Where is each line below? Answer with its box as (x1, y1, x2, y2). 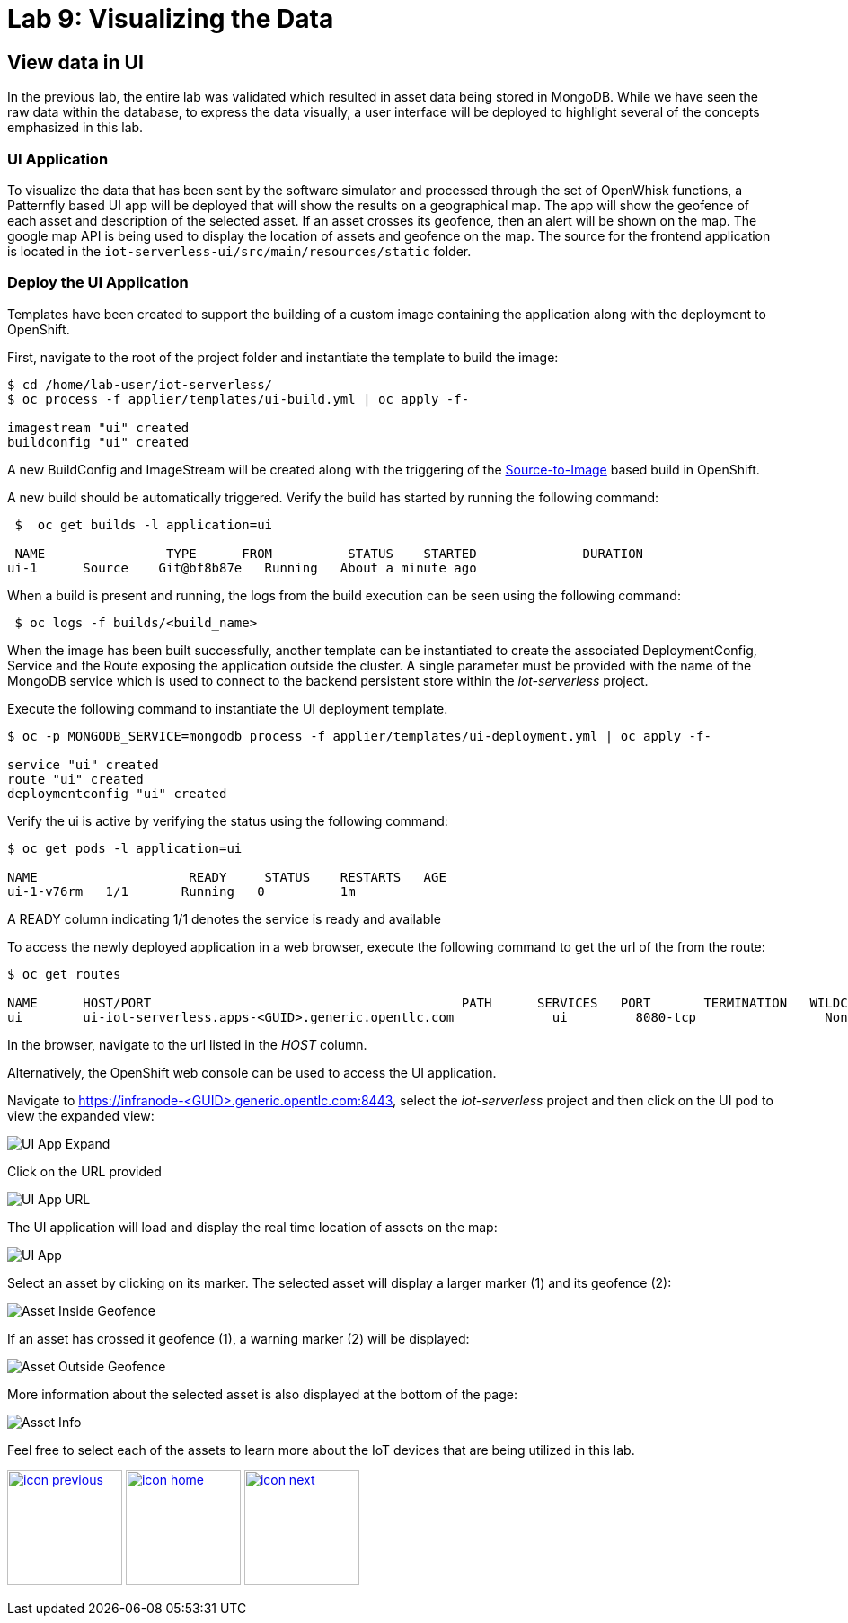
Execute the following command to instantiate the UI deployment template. (7, 700, 448, 716)
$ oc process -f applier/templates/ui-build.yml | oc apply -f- (7, 391, 470, 406)
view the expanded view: (7, 1107, 155, 1123)
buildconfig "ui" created (7, 434, 190, 449)
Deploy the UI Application (7, 273, 189, 292)
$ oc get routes (7, 966, 121, 981)
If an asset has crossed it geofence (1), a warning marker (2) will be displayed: (7, 1330, 470, 1346)
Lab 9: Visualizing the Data (7, 4, 334, 34)
